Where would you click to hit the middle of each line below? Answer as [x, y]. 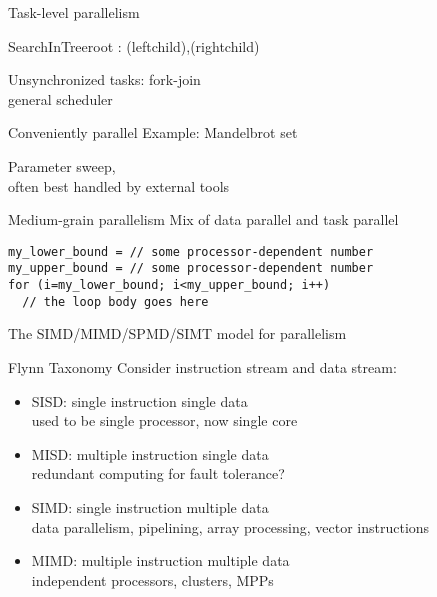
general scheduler [60, 98]
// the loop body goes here [115, 301]
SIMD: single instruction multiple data [150, 506]
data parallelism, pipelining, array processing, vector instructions [230, 526]
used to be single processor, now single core [164, 420]
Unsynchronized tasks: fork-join [104, 79]
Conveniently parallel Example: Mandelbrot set [153, 132]
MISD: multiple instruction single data [150, 453]
